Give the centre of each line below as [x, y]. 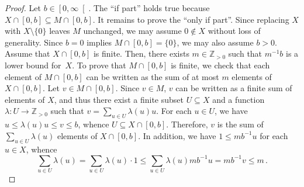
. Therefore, [187, 124]
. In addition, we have [177, 135]
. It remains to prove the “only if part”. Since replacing [191, 19]
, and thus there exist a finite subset [119, 99]
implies [99, 42]
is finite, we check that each [220, 65]
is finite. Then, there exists [141, 53]
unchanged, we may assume [132, 31]
